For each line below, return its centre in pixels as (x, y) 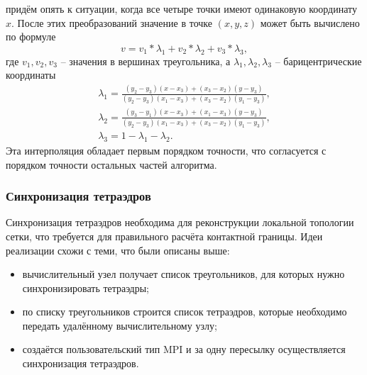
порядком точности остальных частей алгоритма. (111, 164)
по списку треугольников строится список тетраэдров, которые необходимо (185, 312)
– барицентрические (318, 61)
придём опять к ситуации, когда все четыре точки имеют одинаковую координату (181, 9)
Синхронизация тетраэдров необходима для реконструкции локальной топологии (180, 222)
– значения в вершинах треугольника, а (146, 61)
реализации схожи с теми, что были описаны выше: (118, 250)
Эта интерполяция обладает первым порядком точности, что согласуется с (166, 150)
